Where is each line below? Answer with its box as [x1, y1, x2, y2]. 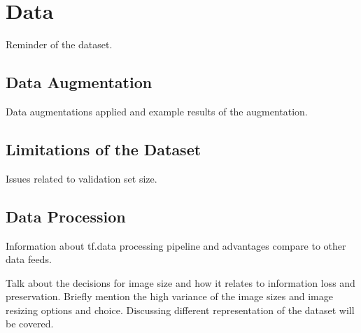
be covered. [6, 316, 54, 331]
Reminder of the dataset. [6, 37, 113, 52]
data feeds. [6, 252, 52, 267]
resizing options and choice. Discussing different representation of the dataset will [6, 302, 355, 317]
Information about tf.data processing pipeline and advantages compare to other [6, 238, 346, 253]
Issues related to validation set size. [6, 171, 157, 185]
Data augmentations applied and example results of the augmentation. [6, 104, 308, 118]
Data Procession [6, 205, 126, 227]
